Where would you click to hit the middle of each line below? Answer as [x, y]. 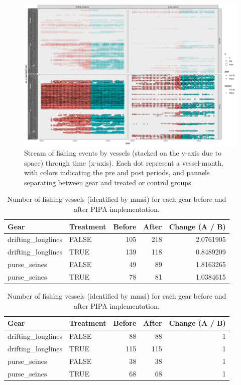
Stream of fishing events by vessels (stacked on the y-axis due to [123, 152]
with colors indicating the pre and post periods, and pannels [117, 172]
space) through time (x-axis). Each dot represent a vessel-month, [124, 162]
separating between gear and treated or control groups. [109, 182]
